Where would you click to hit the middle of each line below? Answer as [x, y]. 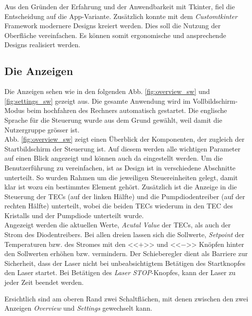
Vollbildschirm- [215, 101]
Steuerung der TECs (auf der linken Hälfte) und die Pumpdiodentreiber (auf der [125, 196]
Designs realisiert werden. [43, 45]
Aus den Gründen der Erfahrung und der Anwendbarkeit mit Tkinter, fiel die [120, 6]
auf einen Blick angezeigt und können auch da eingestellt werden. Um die [114, 158]
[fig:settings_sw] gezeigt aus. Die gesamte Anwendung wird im [98, 101]
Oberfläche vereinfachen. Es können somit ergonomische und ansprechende [115, 35]
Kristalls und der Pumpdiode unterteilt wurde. [74, 215]
